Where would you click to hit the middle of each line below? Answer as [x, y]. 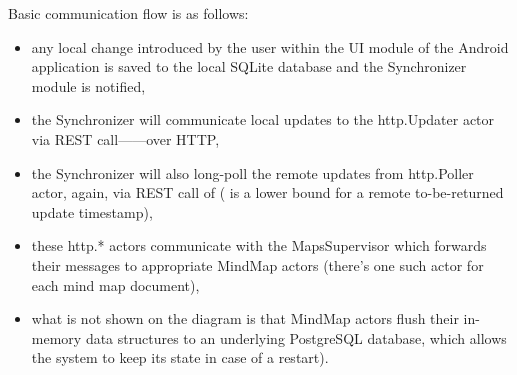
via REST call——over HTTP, [125, 138]
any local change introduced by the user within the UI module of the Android [270, 46]
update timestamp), [92, 211]
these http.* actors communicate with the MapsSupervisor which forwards [259, 245]
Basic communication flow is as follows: [128, 13]
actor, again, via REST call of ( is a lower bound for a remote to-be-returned [267, 192]
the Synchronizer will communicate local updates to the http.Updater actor [263, 119]
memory [56, 337]
